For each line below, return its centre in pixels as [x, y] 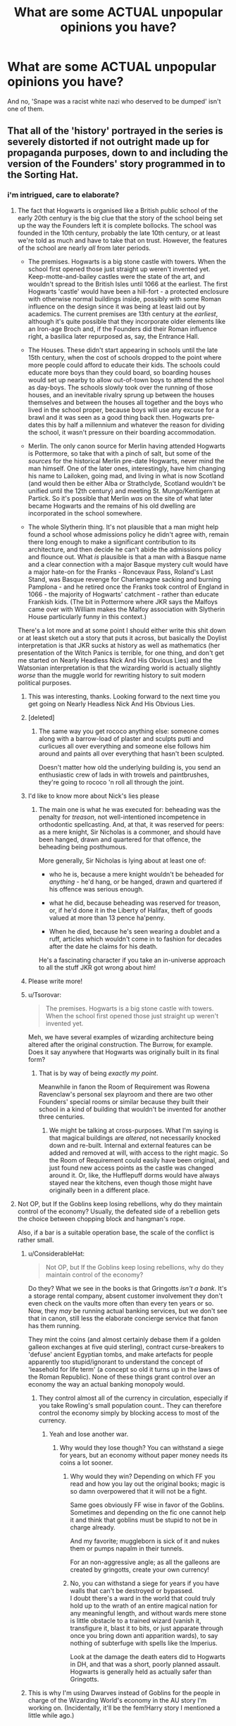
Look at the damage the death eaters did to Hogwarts [148, 1656]
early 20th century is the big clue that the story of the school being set [120, 218]
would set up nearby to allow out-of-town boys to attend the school [126, 380]
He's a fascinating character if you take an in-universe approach [132, 960]
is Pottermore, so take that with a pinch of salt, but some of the [119, 453]
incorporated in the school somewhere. [85, 513]
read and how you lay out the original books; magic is [148, 1484]
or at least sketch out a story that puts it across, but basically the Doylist [122, 637]
